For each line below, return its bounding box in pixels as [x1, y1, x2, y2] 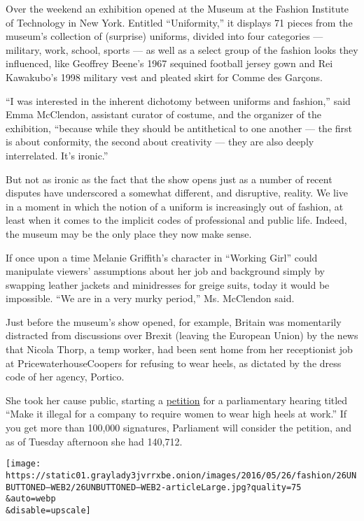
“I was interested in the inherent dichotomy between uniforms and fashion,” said [6, 93, 351, 108]
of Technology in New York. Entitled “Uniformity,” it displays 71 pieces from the [6, 15, 353, 29]
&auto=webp [6, 494, 56, 504]
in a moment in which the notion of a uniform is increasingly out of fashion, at [6, 199, 344, 213]
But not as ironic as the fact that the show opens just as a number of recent [6, 171, 332, 186]
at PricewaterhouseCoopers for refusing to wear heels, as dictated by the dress [6, 355, 342, 370]
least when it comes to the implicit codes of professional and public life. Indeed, [6, 213, 347, 227]
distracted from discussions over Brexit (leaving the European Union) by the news [6, 328, 358, 343]
